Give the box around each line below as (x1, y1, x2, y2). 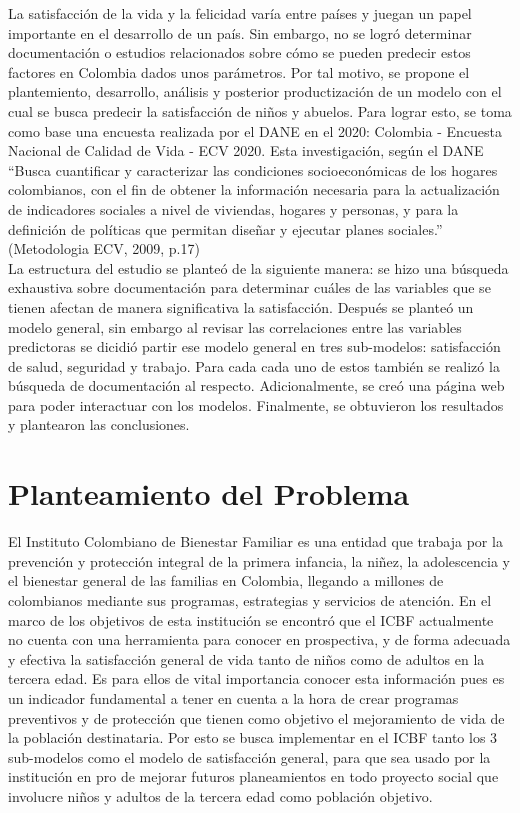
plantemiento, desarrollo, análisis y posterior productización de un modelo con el (8, 81, 502, 102)
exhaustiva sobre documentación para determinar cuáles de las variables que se (8, 277, 491, 298)
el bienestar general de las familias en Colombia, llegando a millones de (8, 570, 444, 591)
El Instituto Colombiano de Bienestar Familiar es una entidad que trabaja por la (8, 531, 503, 552)
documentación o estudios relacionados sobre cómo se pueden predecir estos (8, 42, 471, 63)
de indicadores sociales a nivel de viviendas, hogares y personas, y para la (8, 198, 459, 219)
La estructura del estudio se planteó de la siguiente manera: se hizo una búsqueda (8, 257, 509, 278)
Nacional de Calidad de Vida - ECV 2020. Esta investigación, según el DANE (8, 140, 484, 161)
